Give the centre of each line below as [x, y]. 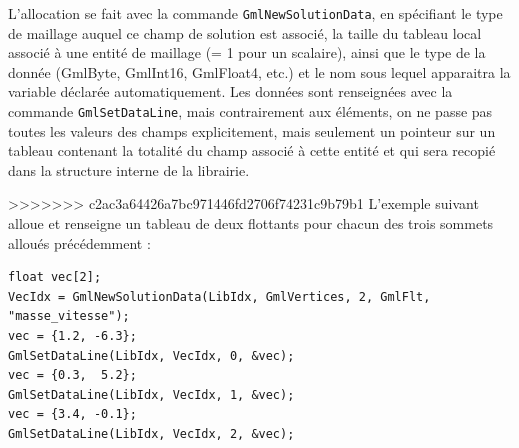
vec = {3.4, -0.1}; [72, 414]
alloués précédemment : [79, 242]
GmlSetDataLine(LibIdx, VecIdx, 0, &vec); [151, 355]
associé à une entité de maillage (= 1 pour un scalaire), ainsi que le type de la [247, 52]
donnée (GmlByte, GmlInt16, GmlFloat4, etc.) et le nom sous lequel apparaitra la [259, 71]
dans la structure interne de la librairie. [129, 169]
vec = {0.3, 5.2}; [72, 375]
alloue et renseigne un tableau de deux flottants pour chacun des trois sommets [251, 223]
